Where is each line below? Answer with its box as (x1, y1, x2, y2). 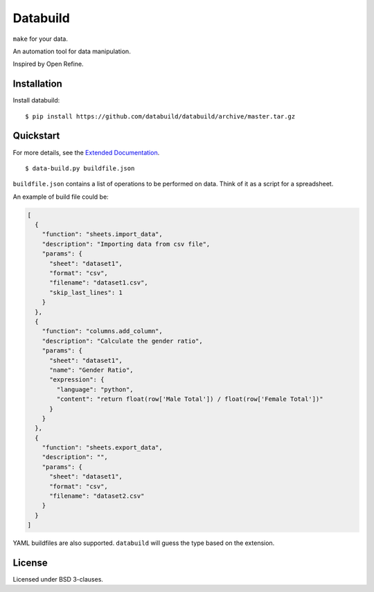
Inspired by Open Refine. (12, 60, 84, 69)
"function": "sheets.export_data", (42, 444, 163, 451)
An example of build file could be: (12, 192, 109, 201)
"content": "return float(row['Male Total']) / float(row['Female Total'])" (56, 395, 323, 403)
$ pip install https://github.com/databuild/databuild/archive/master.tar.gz (25, 112, 296, 120)
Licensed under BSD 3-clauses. (12, 575, 104, 584)
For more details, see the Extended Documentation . (12, 148, 160, 156)
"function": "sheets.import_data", (42, 231, 163, 238)
